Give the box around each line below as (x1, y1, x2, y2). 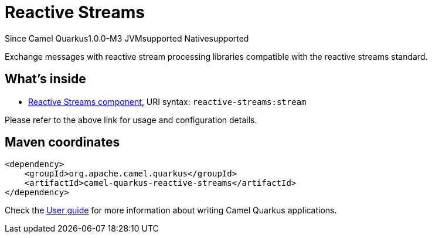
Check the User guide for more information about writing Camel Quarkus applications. (5, 205, 337, 216)
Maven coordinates (5, 135, 120, 150)
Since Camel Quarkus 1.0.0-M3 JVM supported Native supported (5, 33, 249, 43)
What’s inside (5, 72, 86, 87)
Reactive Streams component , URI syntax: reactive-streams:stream (28, 96, 307, 107)
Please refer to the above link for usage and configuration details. (5, 114, 257, 125)
